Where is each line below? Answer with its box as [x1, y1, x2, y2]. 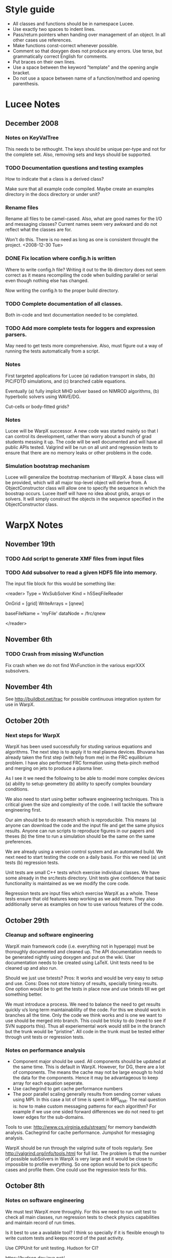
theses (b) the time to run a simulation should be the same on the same [5, 833, 155, 839]
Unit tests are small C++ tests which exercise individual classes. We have [5, 870, 160, 876]
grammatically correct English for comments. [12, 53, 108, 60]
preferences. [5, 839, 32, 845]
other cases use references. [12, 37, 73, 43]
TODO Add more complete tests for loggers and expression [5, 324, 156, 331]
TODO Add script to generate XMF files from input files [5, 555, 144, 562]
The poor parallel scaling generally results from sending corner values [12, 1091, 161, 1097]
